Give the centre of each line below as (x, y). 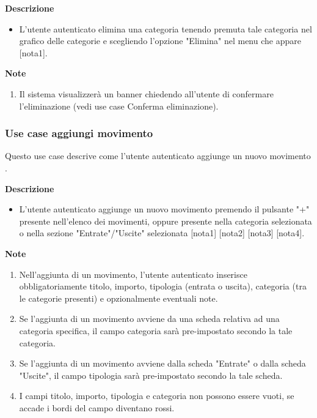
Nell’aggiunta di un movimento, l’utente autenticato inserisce (133, 274)
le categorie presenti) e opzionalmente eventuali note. (118, 298)
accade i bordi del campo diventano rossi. (97, 407)
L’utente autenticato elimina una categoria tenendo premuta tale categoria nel (166, 28)
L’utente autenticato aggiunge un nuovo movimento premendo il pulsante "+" (164, 209)
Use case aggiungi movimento (79, 133)
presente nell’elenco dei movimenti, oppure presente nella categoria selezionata (166, 221)
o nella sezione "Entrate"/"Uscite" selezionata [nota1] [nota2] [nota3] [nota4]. (162, 233)
